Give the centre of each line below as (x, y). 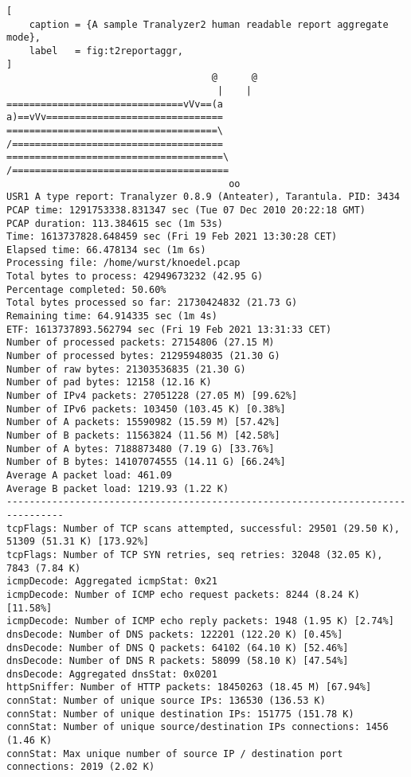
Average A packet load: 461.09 (89, 475)
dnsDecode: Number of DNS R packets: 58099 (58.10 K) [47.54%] (178, 661)
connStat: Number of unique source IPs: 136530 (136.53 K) (166, 701)
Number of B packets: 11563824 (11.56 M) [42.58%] (143, 435)
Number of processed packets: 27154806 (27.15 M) (141, 343)
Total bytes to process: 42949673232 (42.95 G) (135, 277)
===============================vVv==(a (115, 104)
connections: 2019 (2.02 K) (81, 767)
